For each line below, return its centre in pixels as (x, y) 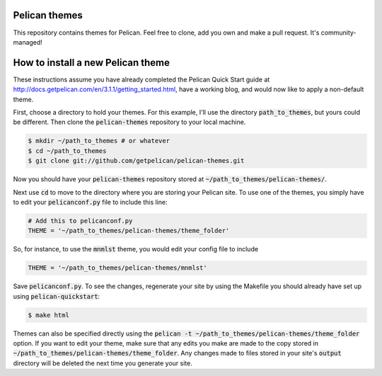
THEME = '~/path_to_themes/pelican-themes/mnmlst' (118, 268)
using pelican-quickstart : (57, 296)
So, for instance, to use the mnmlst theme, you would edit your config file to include (135, 249)
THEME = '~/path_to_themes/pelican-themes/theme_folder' (129, 231)
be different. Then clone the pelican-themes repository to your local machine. (129, 122)
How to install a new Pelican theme (91, 63)
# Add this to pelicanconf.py (80, 221)
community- (338, 33)
